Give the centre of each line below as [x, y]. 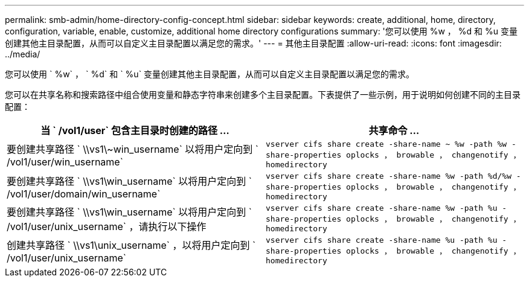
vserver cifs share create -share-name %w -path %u [382, 208]
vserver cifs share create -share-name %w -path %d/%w [389, 176]
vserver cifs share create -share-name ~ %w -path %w [386, 144]
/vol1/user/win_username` [65, 162]
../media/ [23, 54]
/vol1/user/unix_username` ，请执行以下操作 [107, 226]
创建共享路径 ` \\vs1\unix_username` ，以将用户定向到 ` [131, 245]
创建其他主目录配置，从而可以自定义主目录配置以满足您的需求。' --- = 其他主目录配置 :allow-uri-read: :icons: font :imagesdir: [253, 43]
